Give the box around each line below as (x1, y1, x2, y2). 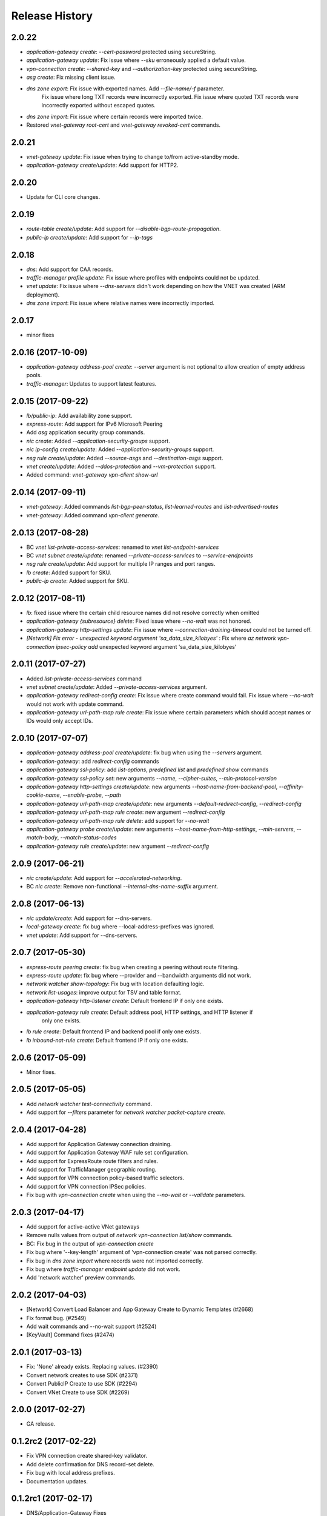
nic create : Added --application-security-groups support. (26, 437, 171, 444)
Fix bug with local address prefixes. (26, 1469, 115, 1477)
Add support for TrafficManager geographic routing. (26, 1166, 157, 1173)
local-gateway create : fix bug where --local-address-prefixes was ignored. (26, 923, 214, 930)
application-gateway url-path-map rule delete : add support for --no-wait (26, 817, 210, 824)
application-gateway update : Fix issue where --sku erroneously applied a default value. (26, 56, 246, 64)
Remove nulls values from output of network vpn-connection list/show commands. (26, 1232, 233, 1239)
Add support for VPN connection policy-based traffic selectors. (26, 1174, 185, 1182)
